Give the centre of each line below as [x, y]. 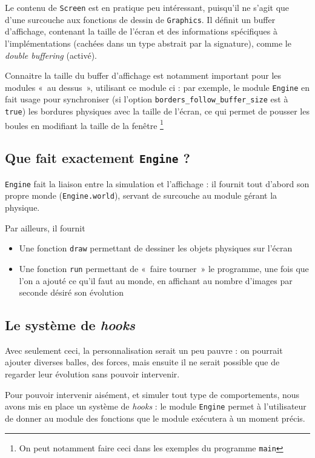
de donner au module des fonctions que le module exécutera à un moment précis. [155, 418]
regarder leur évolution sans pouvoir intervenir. [92, 374]
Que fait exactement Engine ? [98, 158]
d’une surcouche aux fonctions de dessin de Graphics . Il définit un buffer [140, 19]
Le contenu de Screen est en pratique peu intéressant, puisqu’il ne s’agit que [147, 7]
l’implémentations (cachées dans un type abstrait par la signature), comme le [148, 43]
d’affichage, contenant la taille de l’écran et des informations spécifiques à [141, 31]
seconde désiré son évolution [71, 292]
